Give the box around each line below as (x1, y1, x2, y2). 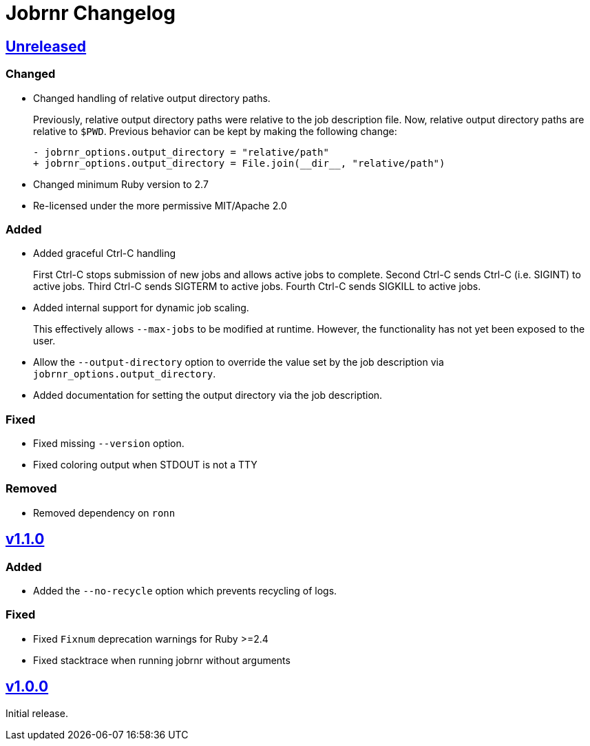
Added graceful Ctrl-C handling (33, 247, 176, 260)
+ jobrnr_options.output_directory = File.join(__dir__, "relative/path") (33, 157, 445, 169)
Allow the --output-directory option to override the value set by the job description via (33, 356, 444, 369)
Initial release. (6, 707, 68, 719)
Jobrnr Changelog (6, 1, 176, 25)
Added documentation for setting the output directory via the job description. (33, 389, 383, 402)
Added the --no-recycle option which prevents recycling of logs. (33, 585, 337, 597)
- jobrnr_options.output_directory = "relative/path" (33, 146, 329, 158)
